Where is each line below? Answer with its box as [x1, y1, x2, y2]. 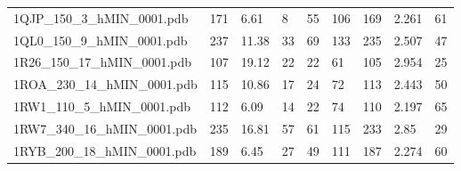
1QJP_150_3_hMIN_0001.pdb [13, 8, 189, 27]
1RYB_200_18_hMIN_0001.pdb [13, 141, 197, 159]
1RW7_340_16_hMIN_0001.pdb [13, 118, 197, 137]
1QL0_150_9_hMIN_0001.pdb [13, 30, 188, 49]
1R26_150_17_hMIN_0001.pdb [13, 53, 192, 71]
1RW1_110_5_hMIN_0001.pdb [13, 97, 190, 116]
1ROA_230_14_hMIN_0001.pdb [13, 75, 198, 94]
